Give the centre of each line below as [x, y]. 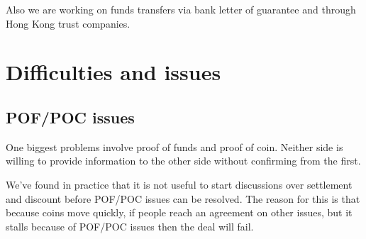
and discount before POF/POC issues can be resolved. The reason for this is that [183, 198]
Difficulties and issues [113, 72]
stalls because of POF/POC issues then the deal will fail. [130, 226]
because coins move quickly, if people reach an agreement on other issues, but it [179, 212]
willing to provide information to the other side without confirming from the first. [183, 161]
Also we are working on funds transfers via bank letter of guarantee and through [181, 9]
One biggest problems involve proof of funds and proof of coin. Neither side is [174, 146]
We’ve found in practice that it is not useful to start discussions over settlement [179, 184]
